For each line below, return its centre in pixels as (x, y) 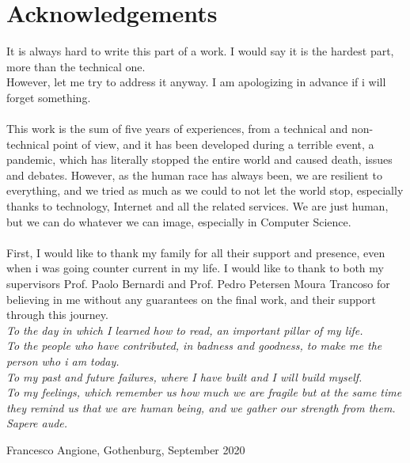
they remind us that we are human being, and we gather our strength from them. (201, 407)
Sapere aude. (37, 423)
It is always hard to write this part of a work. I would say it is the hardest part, (200, 51)
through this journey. (57, 315)
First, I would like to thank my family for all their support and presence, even (196, 252)
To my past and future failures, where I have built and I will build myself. (184, 376)
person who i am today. (63, 361)
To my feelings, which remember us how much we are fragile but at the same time (204, 392)
